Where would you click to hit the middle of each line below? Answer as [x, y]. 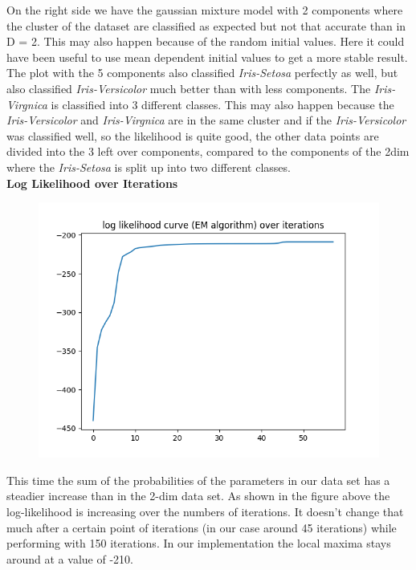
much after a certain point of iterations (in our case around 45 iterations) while [202, 527]
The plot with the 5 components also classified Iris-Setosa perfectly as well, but [202, 73]
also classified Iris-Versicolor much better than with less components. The [189, 88]
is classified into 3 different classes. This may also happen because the [222, 104]
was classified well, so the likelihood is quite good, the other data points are [193, 135]
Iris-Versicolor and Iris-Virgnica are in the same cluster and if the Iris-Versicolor [206, 120]
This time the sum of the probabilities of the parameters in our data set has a [198, 480]
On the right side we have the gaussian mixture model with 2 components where [205, 10]
